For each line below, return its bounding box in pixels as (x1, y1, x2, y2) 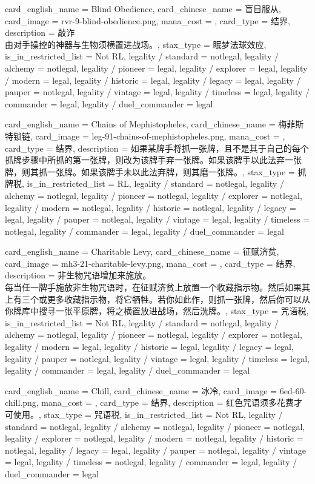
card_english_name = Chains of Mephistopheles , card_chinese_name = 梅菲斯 (5, 118, 304, 130)
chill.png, (5, 396, 39, 409)
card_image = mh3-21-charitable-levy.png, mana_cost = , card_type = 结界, (5, 257, 296, 269)
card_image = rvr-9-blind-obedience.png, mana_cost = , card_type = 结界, (5, 14, 290, 27)
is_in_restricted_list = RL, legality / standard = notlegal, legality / (27, 177, 284, 190)
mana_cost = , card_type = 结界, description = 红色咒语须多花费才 (41, 396, 303, 409)
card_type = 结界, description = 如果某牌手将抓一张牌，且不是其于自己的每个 (5, 141, 309, 154)
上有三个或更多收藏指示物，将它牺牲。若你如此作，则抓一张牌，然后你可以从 (5, 292, 310, 305)
